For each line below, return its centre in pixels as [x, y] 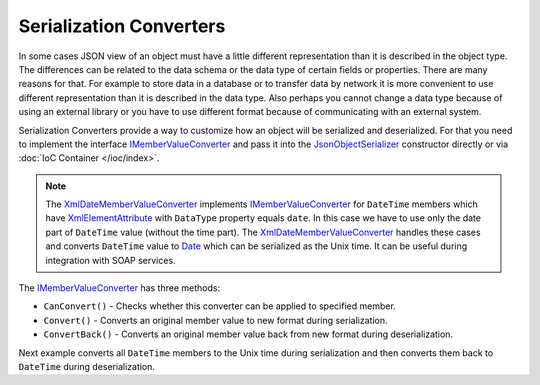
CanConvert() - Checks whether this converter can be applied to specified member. [220, 306]
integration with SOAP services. [110, 260]
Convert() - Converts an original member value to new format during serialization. [215, 320]
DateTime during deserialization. [86, 366]
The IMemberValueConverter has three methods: [119, 288]
